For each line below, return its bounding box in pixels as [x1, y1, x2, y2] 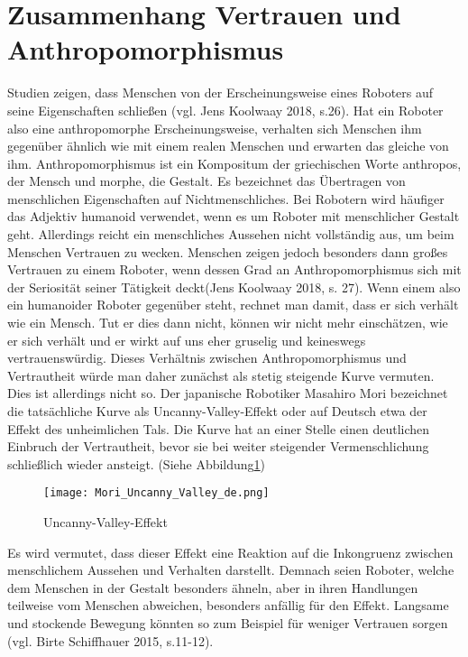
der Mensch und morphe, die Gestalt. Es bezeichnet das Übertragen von [7, 171, 406, 190]
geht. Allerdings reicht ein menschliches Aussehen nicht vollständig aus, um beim [7, 225, 454, 244]
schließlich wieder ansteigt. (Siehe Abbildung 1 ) [7, 454, 266, 473]
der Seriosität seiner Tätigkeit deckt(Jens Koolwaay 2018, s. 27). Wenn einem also [7, 277, 461, 296]
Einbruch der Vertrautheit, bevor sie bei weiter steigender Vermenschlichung [7, 437, 429, 456]
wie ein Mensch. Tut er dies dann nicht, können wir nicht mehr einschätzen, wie [7, 313, 448, 332]
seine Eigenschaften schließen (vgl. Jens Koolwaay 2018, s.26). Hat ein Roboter [7, 100, 444, 119]
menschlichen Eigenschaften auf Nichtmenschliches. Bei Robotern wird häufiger [7, 189, 445, 208]
